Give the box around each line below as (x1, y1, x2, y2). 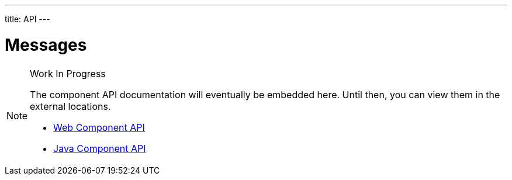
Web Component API (53, 121, 145, 133)
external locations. (30, 100, 111, 112)
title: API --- (5, 14, 50, 24)
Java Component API (53, 142, 146, 154)
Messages (5, 34, 87, 55)
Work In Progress (30, 67, 106, 79)
